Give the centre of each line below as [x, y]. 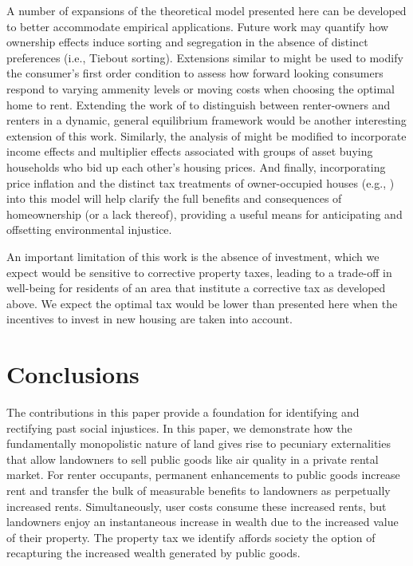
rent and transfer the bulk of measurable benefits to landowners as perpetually [199, 490]
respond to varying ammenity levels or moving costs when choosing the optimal [201, 88]
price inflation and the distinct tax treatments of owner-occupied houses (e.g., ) [201, 182]
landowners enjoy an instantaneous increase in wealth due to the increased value [203, 522]
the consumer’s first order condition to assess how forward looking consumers [195, 73]
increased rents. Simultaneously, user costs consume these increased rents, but [197, 506]
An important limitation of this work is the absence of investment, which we [193, 256]
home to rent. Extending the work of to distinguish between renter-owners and [199, 104]
